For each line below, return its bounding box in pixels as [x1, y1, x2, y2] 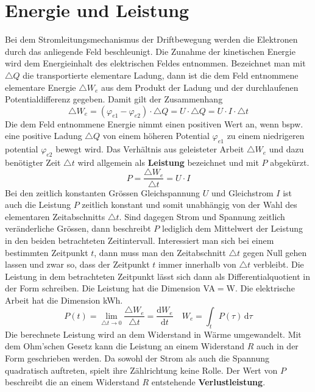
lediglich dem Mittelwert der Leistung [161, 222, 303, 235]
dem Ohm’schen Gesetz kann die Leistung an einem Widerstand [5, 340, 245, 352]
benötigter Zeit [5, 155, 61, 168]
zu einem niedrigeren [227, 129, 305, 142]
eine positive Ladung [5, 129, 82, 142]
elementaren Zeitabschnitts [5, 210, 105, 223]
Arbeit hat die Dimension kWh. [5, 293, 123, 306]
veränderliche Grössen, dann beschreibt [5, 222, 151, 235]
